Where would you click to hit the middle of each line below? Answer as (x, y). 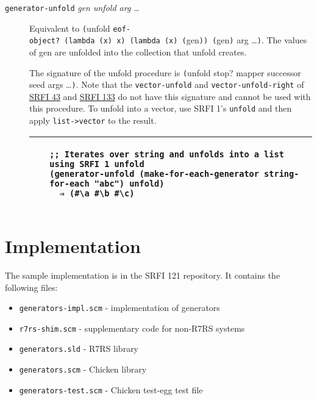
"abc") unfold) (129, 183)
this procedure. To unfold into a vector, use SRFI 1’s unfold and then (161, 108)
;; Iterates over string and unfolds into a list (167, 154)
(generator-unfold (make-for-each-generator (154, 173)
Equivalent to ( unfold (70, 28)
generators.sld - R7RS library (79, 348)
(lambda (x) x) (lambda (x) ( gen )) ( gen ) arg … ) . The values (186, 40)
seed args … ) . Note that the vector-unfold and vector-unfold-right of (167, 84)
